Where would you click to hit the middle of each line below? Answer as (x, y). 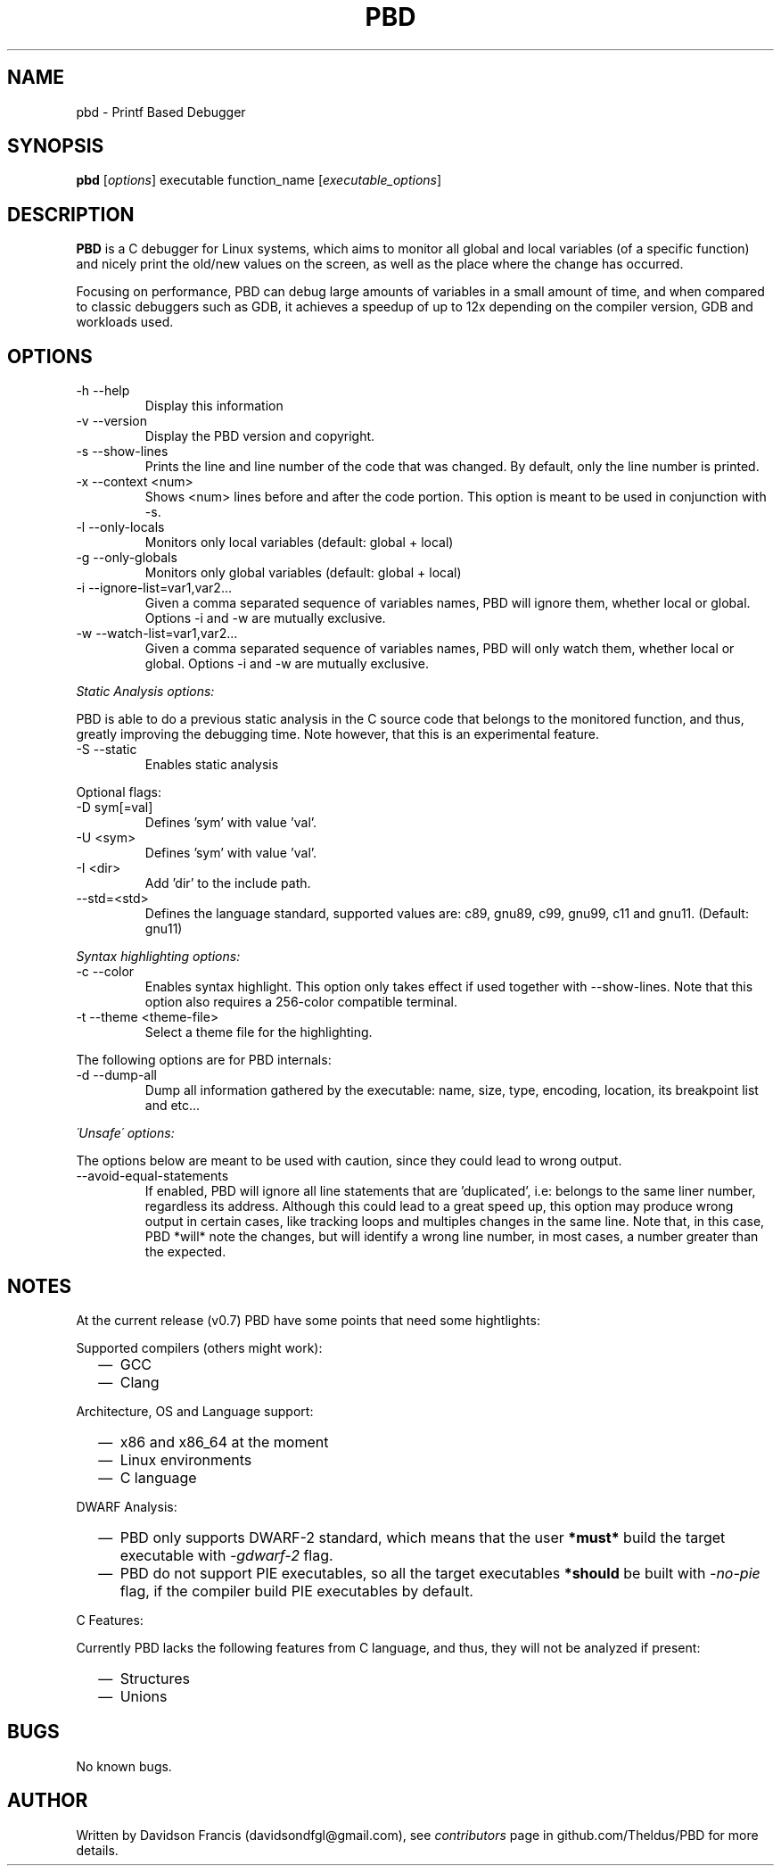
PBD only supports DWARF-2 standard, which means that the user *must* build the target (423, 1537)
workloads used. (125, 322)
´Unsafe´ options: (125, 1133)
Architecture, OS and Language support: (195, 1411)
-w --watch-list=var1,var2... (157, 634)
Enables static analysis (212, 765)
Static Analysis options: (145, 692)
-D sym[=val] (115, 808)
